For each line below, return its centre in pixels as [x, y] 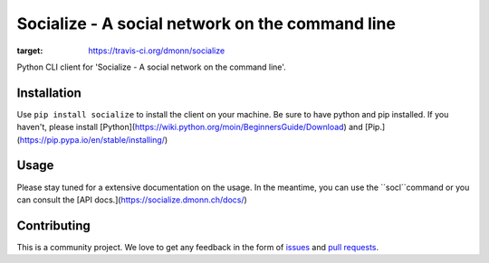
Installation [49, 93]
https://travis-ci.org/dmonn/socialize [157, 51]
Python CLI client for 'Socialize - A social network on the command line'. [152, 67]
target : [30, 51]
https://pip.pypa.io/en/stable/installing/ [92, 139]
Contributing [53, 225]
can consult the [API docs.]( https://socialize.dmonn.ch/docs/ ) [132, 200]
